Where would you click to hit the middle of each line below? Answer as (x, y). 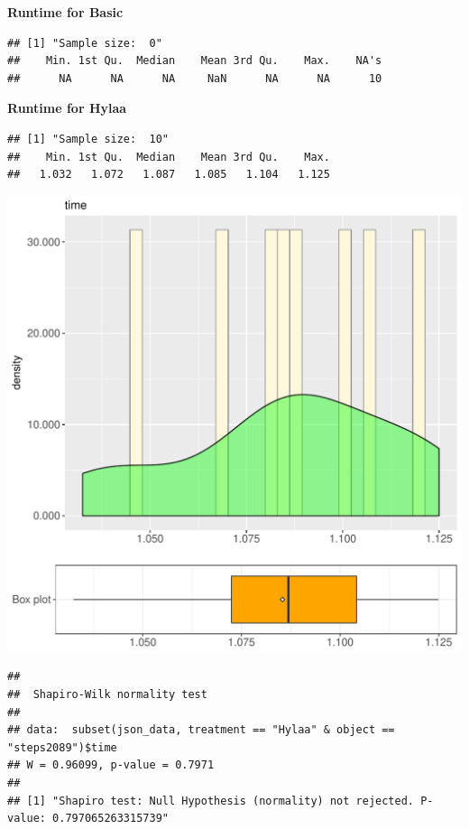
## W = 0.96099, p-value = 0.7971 (111, 765)
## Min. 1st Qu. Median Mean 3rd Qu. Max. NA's (195, 61)
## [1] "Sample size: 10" (88, 139)
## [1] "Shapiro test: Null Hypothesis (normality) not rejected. (211, 801)
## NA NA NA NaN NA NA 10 (195, 78)
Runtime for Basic (65, 12)
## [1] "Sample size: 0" (85, 43)
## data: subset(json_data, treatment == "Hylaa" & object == (201, 730)
